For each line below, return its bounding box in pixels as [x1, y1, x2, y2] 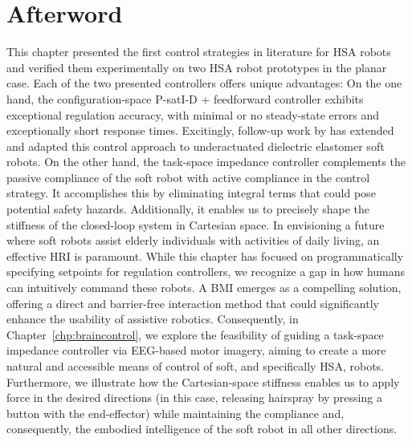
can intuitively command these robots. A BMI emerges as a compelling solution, [6, 279, 402, 296]
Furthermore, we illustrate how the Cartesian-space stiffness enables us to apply [6, 373, 400, 390]
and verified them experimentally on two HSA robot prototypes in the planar [6, 59, 387, 75]
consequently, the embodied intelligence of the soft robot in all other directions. [6, 420, 398, 437]
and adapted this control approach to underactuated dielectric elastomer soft [6, 137, 385, 154]
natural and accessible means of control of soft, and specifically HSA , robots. [6, 358, 384, 374]
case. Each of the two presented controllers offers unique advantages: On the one [6, 75, 402, 91]
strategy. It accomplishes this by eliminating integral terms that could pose [6, 185, 376, 201]
